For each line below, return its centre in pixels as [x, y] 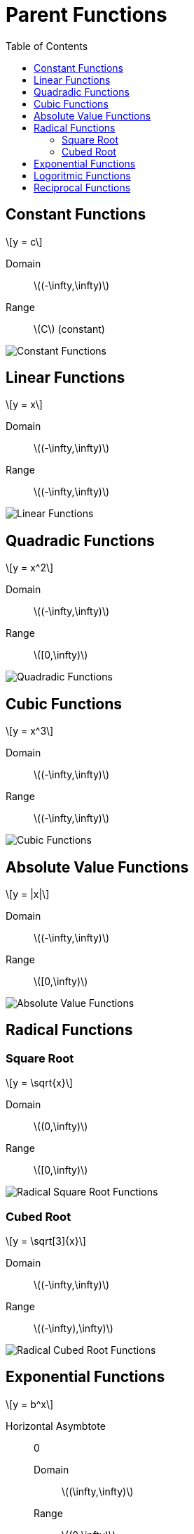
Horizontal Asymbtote [56, 1426]
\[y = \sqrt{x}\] [39, 1083]
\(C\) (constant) [69, 329]
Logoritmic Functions [82, 175]
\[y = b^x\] [30, 1404]
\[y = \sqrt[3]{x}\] [46, 1241]
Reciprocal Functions [82, 187]
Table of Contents [47, 46]
